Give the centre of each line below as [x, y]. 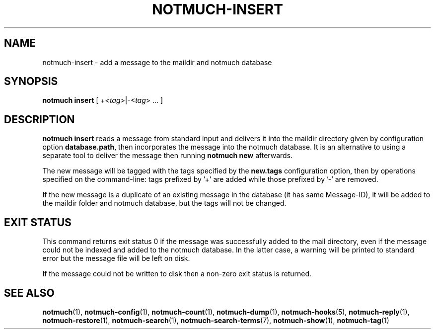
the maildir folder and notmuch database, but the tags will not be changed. [164, 203]
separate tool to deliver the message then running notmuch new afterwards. [168, 156]
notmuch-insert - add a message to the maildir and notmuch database [157, 62]
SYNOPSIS [31, 82]
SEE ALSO [29, 293]
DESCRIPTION [39, 119]
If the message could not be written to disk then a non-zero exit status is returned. [177, 274]
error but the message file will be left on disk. [116, 258]
